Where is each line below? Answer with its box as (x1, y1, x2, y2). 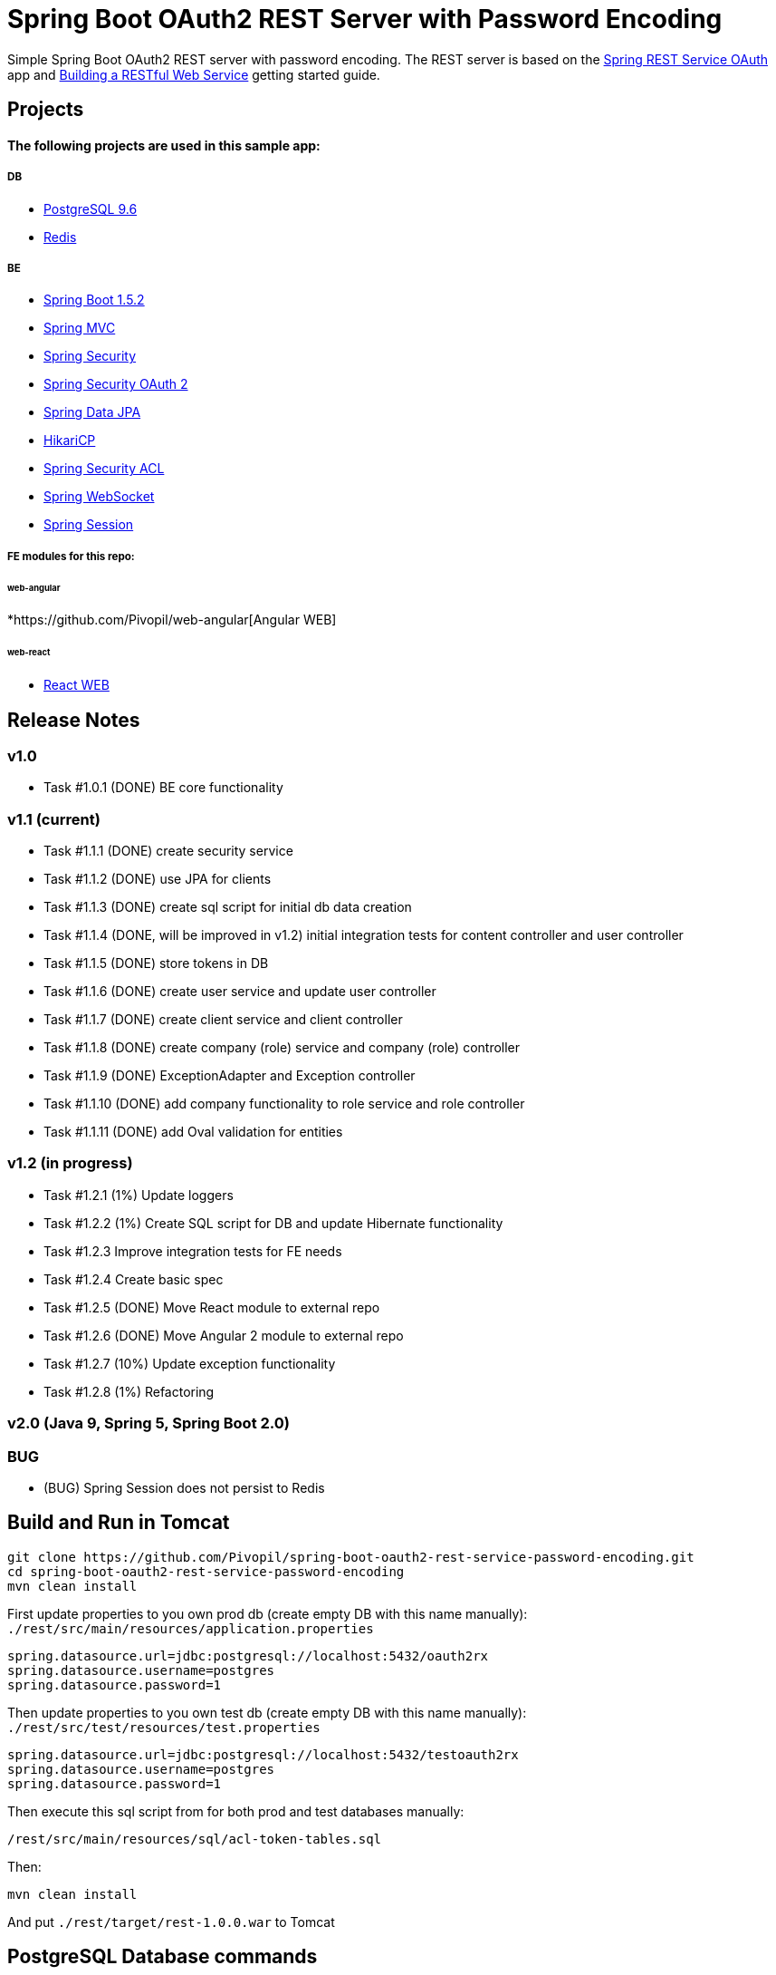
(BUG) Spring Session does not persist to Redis (43, 1479, 325, 1496)
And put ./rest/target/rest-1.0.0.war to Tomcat (7, 1913, 335, 1930)
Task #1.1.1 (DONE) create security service (43, 843, 293, 859)
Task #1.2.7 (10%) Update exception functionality (43, 1355, 336, 1371)
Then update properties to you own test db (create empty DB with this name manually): (7, 1704, 527, 1720)
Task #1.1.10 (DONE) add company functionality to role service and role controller (43, 1096, 525, 1112)
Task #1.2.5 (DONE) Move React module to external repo (43, 1299, 380, 1315)
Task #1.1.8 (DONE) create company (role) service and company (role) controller (43, 1040, 521, 1056)
